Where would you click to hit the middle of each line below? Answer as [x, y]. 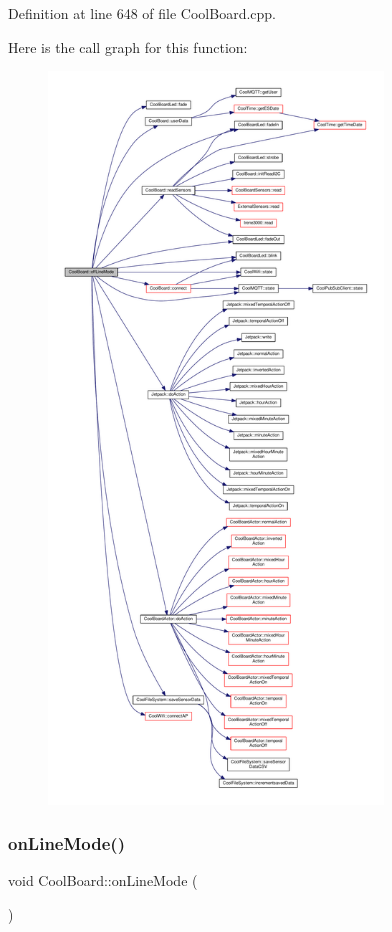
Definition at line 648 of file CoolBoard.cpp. [142, 13]
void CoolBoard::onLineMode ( [103, 880]
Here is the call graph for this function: [128, 46]
